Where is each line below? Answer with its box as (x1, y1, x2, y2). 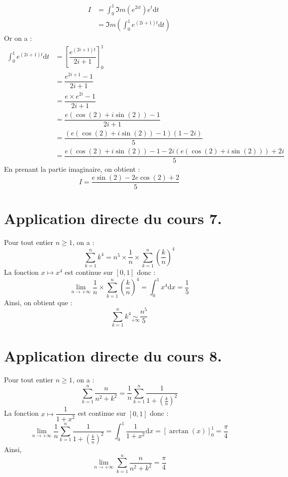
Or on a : (4, 33, 32, 43)
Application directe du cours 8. (4, 346, 222, 366)
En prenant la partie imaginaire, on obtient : (4, 163, 140, 174)
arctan (169, 428, 189, 435)
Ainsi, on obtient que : (4, 297, 73, 307)
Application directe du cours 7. (4, 208, 222, 228)
